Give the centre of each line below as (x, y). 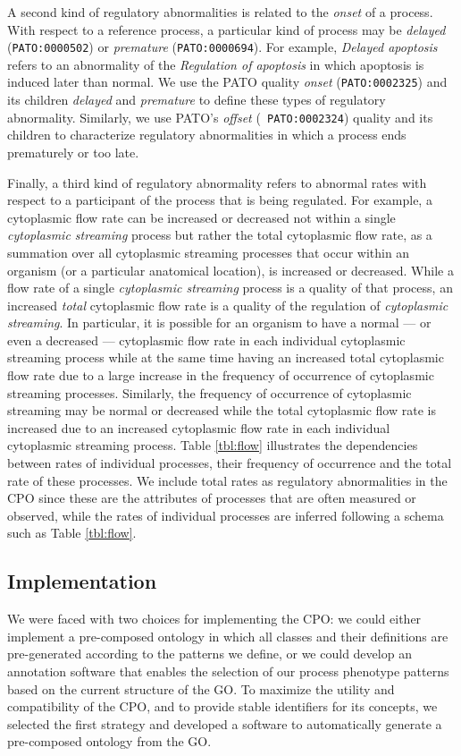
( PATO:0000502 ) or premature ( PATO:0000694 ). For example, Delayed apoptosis (222, 47)
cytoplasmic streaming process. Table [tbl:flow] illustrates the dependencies (213, 445)
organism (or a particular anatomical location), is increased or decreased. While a (230, 270)
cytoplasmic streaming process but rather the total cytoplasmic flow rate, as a (220, 235)
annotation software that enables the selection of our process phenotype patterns (228, 671)
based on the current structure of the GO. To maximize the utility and (201, 688)
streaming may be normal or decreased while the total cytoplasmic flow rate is (222, 410)
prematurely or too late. (73, 152)
